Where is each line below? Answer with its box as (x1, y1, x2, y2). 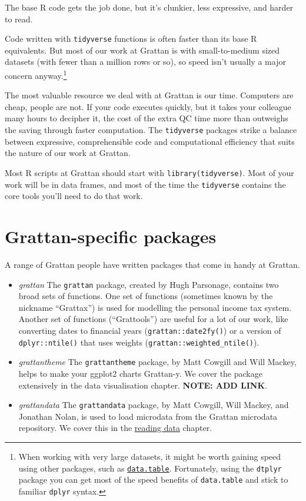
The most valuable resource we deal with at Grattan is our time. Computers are (5, 89, 294, 101)
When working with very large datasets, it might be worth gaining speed (18, 450, 281, 462)
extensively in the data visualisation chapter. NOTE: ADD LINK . (18, 379, 267, 391)
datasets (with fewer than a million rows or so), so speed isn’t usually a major (5, 55, 286, 68)
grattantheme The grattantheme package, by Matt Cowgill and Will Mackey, (18, 356, 297, 368)
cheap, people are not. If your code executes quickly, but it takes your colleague (5, 100, 291, 112)
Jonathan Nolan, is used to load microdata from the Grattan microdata (18, 410, 278, 422)
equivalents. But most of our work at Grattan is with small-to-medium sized (5, 44, 280, 56)
